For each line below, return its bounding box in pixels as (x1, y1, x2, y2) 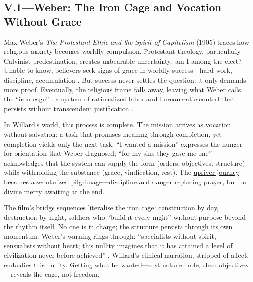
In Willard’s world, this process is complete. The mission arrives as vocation (4, 119, 231, 130)
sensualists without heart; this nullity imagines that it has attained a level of (4, 240, 233, 250)
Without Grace (4, 14, 82, 29)
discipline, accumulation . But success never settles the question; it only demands (4, 74, 246, 84)
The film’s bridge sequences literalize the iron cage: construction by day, (4, 202, 219, 213)
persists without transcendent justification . (4, 103, 134, 113)
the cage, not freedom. (33, 269, 100, 279)
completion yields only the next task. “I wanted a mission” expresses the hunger (4, 138, 243, 149)
